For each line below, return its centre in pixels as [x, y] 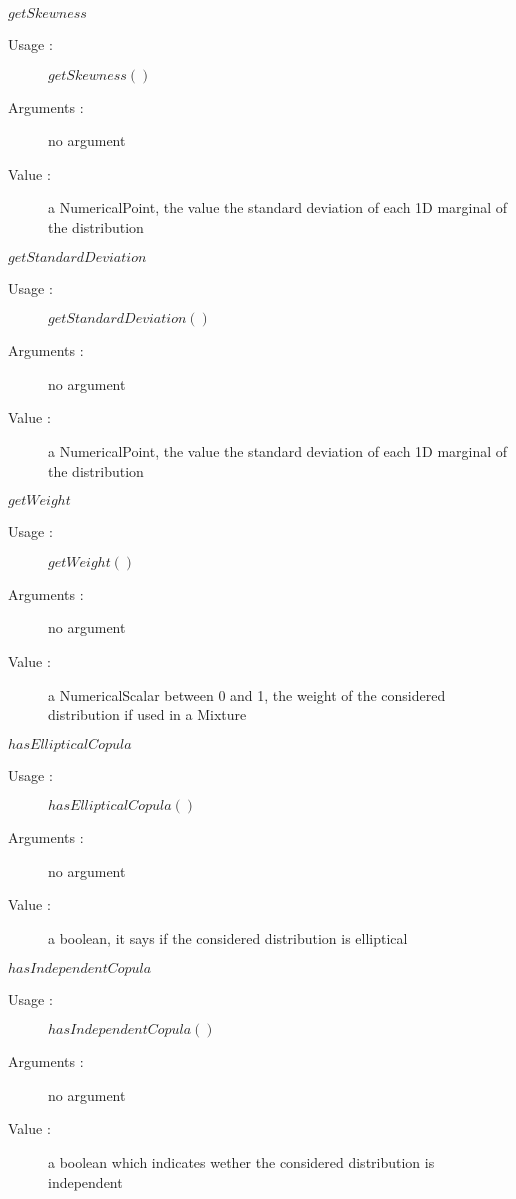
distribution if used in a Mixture [147, 714]
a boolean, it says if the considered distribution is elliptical [228, 938]
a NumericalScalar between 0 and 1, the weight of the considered [247, 694]
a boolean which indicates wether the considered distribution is [241, 1162]
